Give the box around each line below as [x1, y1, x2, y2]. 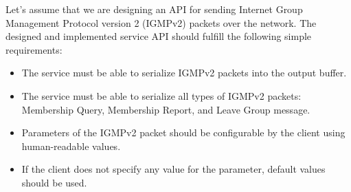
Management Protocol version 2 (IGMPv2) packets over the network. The [5, 15, 317, 30]
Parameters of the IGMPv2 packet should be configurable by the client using [21, 125, 346, 140]
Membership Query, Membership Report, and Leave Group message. [21, 102, 310, 116]
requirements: [5, 42, 63, 56]
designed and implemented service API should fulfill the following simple [5, 29, 312, 43]
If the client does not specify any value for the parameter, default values [21, 162, 326, 176]
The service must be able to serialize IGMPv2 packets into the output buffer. [21, 65, 347, 80]
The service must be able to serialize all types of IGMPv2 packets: [21, 88, 302, 103]
